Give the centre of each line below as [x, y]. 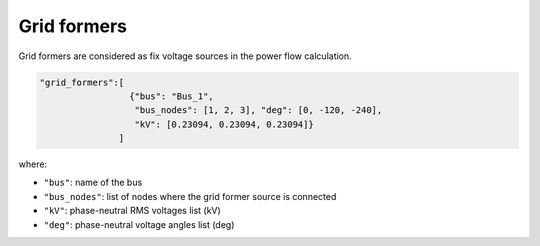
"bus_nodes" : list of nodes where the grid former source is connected [190, 196]
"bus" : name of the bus [93, 182]
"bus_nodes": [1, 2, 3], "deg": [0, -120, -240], [258, 110]
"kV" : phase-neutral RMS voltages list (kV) [132, 211]
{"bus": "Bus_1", [171, 96]
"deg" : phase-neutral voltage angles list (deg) [139, 224]
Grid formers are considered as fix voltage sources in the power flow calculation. [185, 56]
